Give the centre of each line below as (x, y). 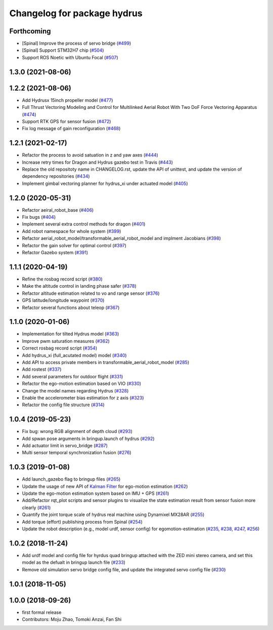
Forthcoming (30, 31)
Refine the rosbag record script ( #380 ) (62, 279)
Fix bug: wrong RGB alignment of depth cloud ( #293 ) (77, 431)
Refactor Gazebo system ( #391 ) (55, 253)
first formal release (42, 612)
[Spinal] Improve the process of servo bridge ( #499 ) (77, 44)
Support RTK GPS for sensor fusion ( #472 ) (66, 121)
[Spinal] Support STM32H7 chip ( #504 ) (63, 50)
